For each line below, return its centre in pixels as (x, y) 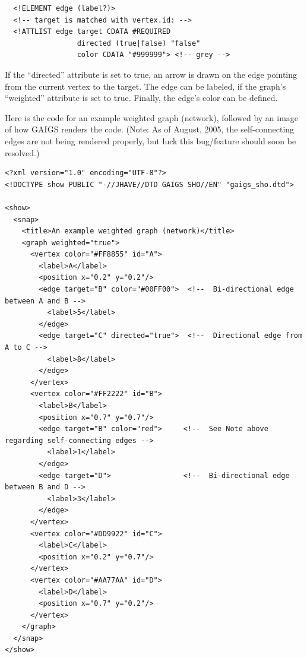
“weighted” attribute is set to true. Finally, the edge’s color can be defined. (141, 98)
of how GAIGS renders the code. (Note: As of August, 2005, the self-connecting (150, 129)
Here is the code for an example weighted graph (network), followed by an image (152, 117)
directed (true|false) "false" (139, 43)
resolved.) (22, 152)
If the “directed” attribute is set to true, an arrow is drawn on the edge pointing (151, 74)
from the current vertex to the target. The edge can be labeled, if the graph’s (145, 86)
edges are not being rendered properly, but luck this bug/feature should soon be (151, 140)
